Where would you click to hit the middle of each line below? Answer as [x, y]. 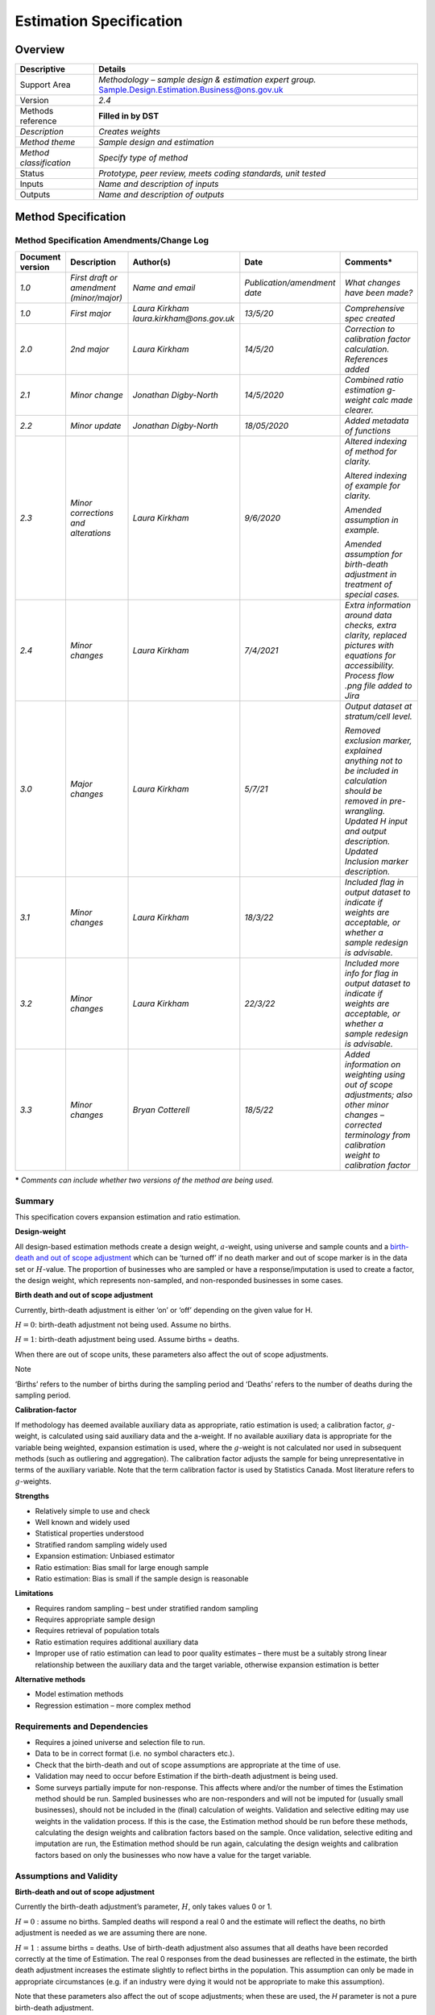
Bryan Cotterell [161, 1110]
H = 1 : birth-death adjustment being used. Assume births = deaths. [127, 1340]
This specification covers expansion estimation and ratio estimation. [128, 1216]
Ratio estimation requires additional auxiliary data [117, 1642]
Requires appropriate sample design [95, 1619]
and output [366, 831]
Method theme [48, 143]
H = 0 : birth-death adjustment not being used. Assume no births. [123, 1325]
